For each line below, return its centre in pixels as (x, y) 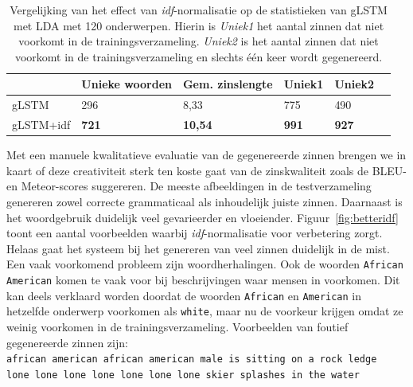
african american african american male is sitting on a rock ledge (192, 360)
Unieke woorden (127, 84)
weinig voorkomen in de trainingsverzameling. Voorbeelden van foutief (177, 326)
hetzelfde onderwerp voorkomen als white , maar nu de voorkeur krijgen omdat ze (205, 311)
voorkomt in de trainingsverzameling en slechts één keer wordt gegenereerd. (199, 56)
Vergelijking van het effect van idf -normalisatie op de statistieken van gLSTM (199, 10)
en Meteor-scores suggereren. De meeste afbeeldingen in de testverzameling (189, 186)
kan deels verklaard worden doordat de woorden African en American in (184, 295)
